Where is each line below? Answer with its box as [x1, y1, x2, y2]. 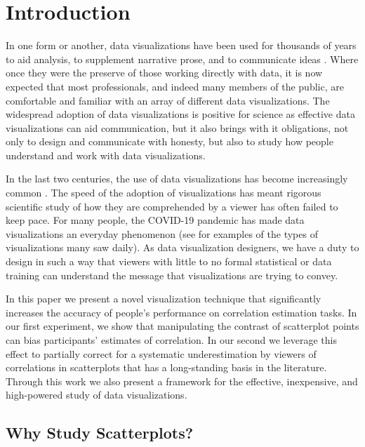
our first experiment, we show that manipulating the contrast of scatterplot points [6, 319, 359, 333]
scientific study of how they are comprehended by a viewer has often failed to [6, 199, 338, 213]
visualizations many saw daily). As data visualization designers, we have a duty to [6, 240, 359, 255]
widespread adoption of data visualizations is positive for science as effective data [6, 107, 355, 121]
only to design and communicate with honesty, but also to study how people [6, 134, 333, 149]
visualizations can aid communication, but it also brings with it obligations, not [6, 120, 349, 135]
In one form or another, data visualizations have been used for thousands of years [6, 38, 357, 53]
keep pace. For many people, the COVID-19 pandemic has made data [6, 213, 305, 227]
